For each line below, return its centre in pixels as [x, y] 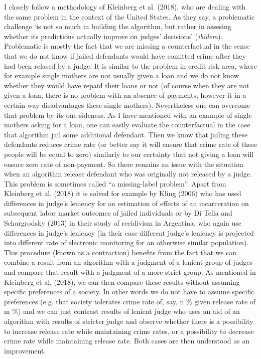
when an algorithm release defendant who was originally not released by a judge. [128, 174]
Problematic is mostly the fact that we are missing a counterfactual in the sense [127, 46]
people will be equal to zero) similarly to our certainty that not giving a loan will [129, 154]
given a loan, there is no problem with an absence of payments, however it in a [125, 95]
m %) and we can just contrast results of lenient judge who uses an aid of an [122, 311]
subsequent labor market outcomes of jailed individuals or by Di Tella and [118, 213]
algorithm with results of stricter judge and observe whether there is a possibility [129, 321]
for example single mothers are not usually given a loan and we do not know [121, 75]
